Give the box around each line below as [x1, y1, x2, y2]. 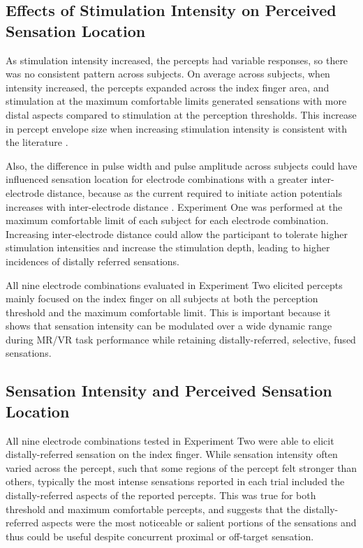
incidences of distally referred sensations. [6, 253, 180, 268]
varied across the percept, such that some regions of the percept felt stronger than [6, 460, 357, 475]
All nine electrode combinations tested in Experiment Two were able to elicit [6, 433, 334, 447]
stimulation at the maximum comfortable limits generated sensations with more [6, 94, 347, 108]
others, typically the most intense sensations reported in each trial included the [6, 474, 345, 489]
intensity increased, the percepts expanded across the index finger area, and [6, 80, 329, 94]
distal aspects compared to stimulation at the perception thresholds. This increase [6, 107, 357, 121]
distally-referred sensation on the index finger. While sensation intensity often [6, 447, 338, 461]
